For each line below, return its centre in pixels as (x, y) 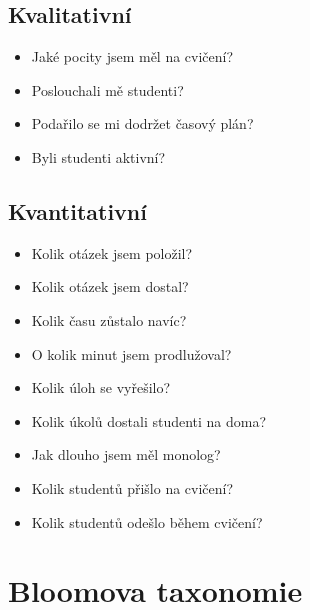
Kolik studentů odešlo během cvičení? (147, 521)
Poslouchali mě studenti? (107, 89)
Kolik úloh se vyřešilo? (101, 387)
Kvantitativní (77, 210)
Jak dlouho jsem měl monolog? (126, 454)
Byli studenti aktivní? (98, 156)
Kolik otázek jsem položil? (112, 252)
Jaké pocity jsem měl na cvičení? (132, 56)
